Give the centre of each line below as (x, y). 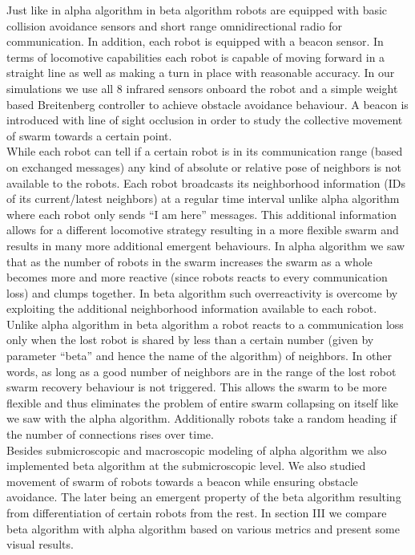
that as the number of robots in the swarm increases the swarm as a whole (189, 261)
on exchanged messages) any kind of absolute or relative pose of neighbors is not (204, 166)
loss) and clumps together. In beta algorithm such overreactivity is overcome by (202, 292)
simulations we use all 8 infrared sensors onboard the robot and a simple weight (202, 88)
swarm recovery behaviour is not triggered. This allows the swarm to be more (197, 387)
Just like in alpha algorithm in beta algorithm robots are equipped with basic (197, 10)
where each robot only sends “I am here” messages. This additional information (202, 214)
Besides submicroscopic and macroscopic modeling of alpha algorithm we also (197, 450)
